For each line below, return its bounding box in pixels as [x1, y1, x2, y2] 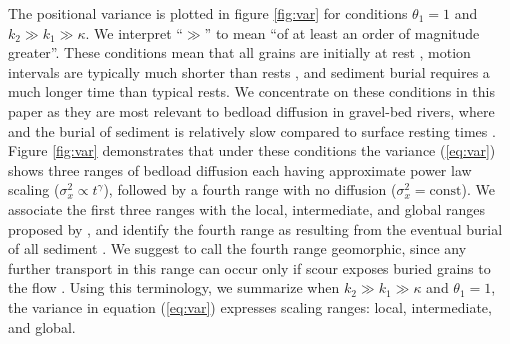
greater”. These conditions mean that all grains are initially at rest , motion [8, 42, 471, 63]
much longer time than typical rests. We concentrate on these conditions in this [8, 81, 495, 102]
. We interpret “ [85, 22, 183, 43]
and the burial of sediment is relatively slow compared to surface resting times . [8, 120, 496, 141]
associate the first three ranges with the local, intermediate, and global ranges [8, 198, 485, 219]
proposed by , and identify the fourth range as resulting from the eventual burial [8, 218, 503, 239]
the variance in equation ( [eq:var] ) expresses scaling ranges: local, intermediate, [8, 296, 492, 317]
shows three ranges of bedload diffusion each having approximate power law [8, 159, 472, 180]
